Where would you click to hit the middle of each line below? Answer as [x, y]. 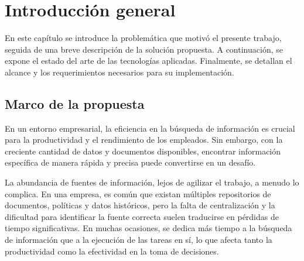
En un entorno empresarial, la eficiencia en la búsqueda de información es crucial [150, 128]
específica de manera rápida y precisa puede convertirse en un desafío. [130, 162]
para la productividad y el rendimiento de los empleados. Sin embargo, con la [144, 140]
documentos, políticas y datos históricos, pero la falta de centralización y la [140, 205]
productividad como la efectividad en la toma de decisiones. [112, 251]
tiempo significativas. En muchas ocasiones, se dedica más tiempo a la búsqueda [148, 228]
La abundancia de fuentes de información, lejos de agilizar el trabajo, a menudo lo [152, 182]
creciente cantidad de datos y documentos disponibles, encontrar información [143, 151]
